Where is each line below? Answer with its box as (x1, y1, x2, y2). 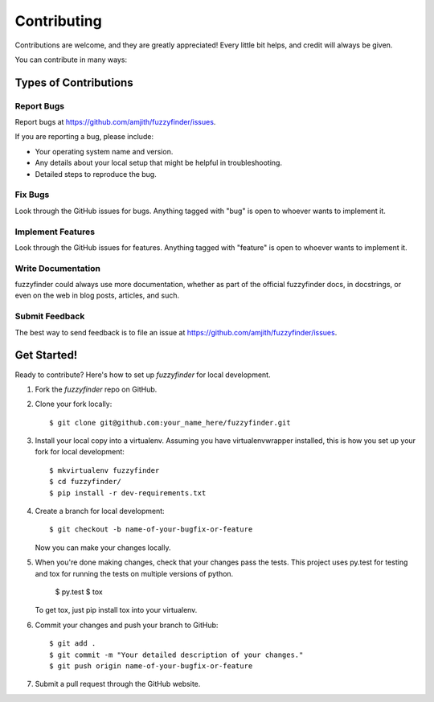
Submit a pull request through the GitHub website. (35, 679, 201, 689)
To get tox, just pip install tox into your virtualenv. (35, 606, 198, 615)
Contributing (14, 12, 102, 30)
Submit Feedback (14, 310, 85, 322)
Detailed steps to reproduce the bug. (35, 169, 157, 179)
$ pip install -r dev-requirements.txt (49, 488, 207, 498)
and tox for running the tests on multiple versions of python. (35, 569, 234, 578)
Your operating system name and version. (35, 146, 174, 156)
